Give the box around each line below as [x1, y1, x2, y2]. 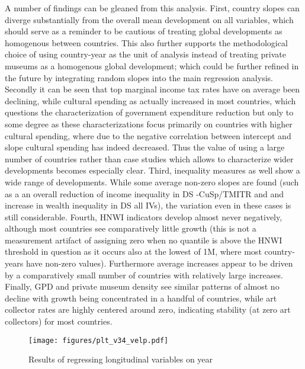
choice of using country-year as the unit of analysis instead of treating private [5, 48, 286, 60]
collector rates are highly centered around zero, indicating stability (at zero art [5, 303, 291, 316]
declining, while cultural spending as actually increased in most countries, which [5, 94, 296, 107]
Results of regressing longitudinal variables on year [28, 353, 213, 365]
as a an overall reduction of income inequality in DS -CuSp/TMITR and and [5, 187, 284, 200]
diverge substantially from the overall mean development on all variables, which [5, 13, 294, 25]
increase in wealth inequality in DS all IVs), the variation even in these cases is [5, 199, 291, 211]
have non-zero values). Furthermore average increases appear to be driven [25, 257, 293, 269]
